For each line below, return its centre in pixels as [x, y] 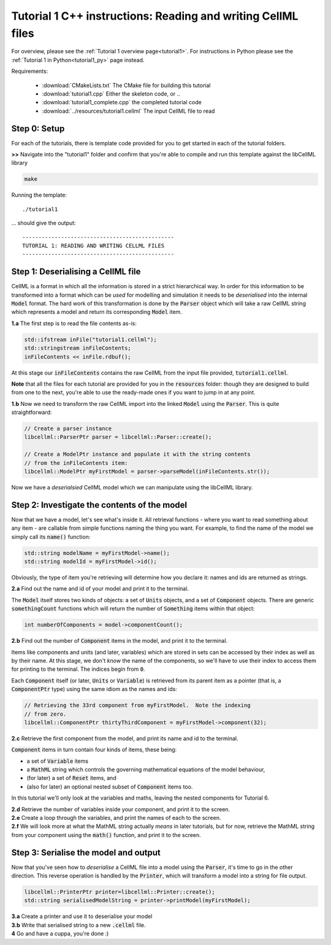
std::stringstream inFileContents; [78, 348]
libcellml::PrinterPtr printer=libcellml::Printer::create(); [120, 892]
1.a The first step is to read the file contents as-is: [74, 323]
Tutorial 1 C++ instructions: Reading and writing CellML [155, 16]
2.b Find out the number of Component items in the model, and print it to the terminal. [120, 641]
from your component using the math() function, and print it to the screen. [106, 835]
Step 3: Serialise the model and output [86, 852]
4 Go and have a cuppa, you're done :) [60, 934]
